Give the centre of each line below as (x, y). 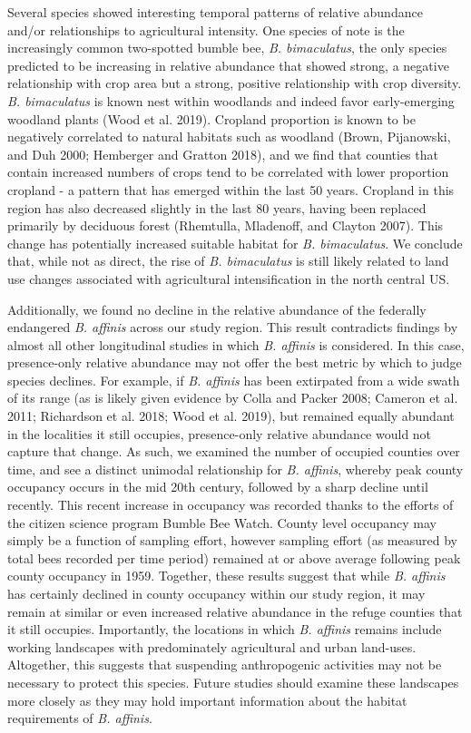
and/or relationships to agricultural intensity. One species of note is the (206, 29)
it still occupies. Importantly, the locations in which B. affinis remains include (225, 629)
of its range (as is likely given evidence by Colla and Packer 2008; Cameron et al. (233, 398)
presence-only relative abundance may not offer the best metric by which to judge (235, 362)
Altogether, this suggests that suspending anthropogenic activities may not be (225, 665)
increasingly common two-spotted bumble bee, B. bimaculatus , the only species (227, 48)
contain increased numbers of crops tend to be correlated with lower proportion (228, 172)
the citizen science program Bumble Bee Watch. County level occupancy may (222, 522)
